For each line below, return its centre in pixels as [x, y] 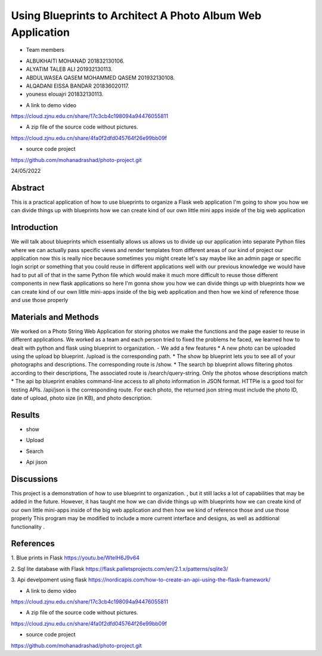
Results [25, 415]
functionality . [28, 527]
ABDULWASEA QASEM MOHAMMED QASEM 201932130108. [100, 77]
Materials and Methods [55, 317]
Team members [45, 50]
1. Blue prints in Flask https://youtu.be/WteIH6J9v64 [75, 558]
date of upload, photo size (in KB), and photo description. [81, 398]
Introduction [35, 227]
